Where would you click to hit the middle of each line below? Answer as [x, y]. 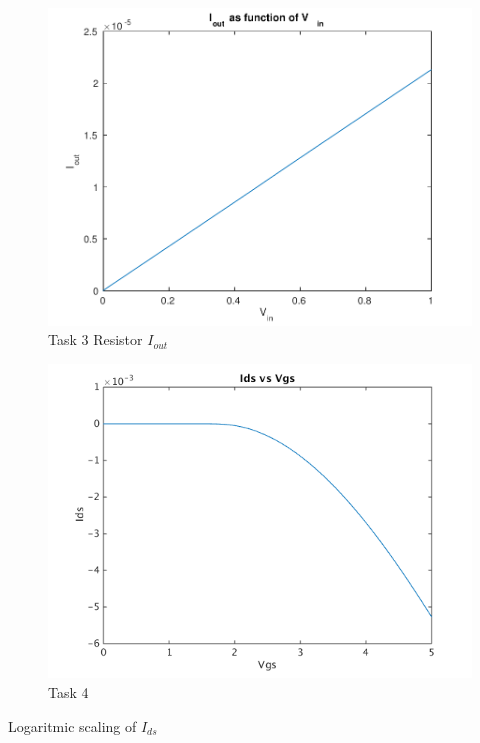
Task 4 [68, 692]
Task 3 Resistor [95, 339]
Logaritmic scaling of [72, 725]
